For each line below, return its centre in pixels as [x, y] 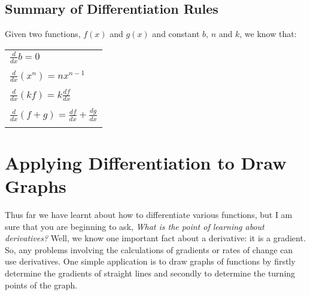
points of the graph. [41, 285]
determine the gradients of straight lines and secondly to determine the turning [150, 273]
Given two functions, [43, 34]
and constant [176, 34]
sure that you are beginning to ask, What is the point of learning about [135, 226]
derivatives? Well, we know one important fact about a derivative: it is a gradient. [155, 238]
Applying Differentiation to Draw [146, 162]
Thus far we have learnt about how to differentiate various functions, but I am [149, 214]
